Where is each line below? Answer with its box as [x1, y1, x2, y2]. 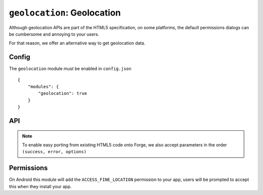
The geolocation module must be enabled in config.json [9, 66, 131, 71]
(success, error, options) [22, 149, 87, 155]
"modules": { [27, 84, 59, 89]
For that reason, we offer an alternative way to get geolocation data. [9, 40, 146, 46]
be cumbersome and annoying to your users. [9, 31, 99, 37]
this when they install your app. [9, 183, 72, 189]
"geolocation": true [38, 90, 87, 96]
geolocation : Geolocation [9, 7, 121, 18]
